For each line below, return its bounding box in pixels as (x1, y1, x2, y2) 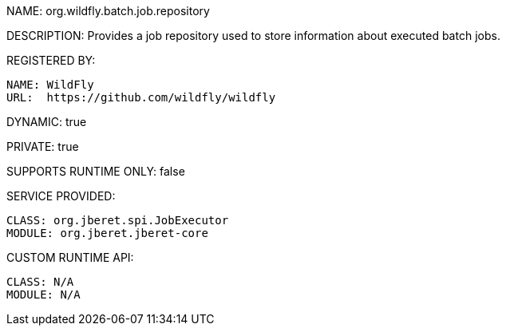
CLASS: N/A (6, 275, 74, 288)
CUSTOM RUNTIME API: (6, 251, 134, 264)
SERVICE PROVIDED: (6, 189, 116, 203)
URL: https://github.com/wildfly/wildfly (6, 91, 276, 104)
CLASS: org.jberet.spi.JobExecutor (6, 214, 229, 227)
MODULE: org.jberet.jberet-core (6, 227, 208, 239)
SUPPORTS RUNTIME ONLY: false (6, 164, 185, 178)
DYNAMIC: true (6, 115, 87, 128)
